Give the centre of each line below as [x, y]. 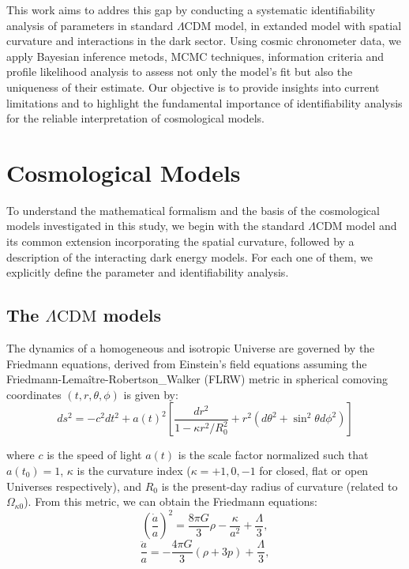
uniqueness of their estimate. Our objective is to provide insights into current [193, 87]
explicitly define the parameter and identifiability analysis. [148, 272]
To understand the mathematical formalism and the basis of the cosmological [193, 210]
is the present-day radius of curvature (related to [280, 486]
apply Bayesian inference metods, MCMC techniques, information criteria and [195, 56]
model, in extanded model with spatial [308, 25]
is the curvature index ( [134, 471]
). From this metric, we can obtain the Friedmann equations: [171, 501]
